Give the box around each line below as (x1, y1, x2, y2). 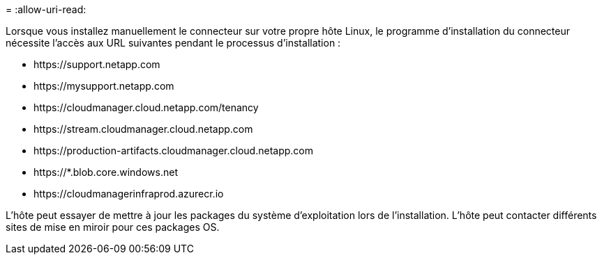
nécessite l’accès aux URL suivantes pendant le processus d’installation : (6, 37, 341, 49)
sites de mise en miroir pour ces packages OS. (6, 221, 220, 233)
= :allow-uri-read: (6, 3, 86, 15)
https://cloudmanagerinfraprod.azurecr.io (33, 188, 224, 200)
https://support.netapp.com (33, 58, 160, 70)
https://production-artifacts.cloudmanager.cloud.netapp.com (33, 145, 313, 156)
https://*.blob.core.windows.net (33, 166, 178, 178)
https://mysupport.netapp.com (33, 80, 174, 92)
